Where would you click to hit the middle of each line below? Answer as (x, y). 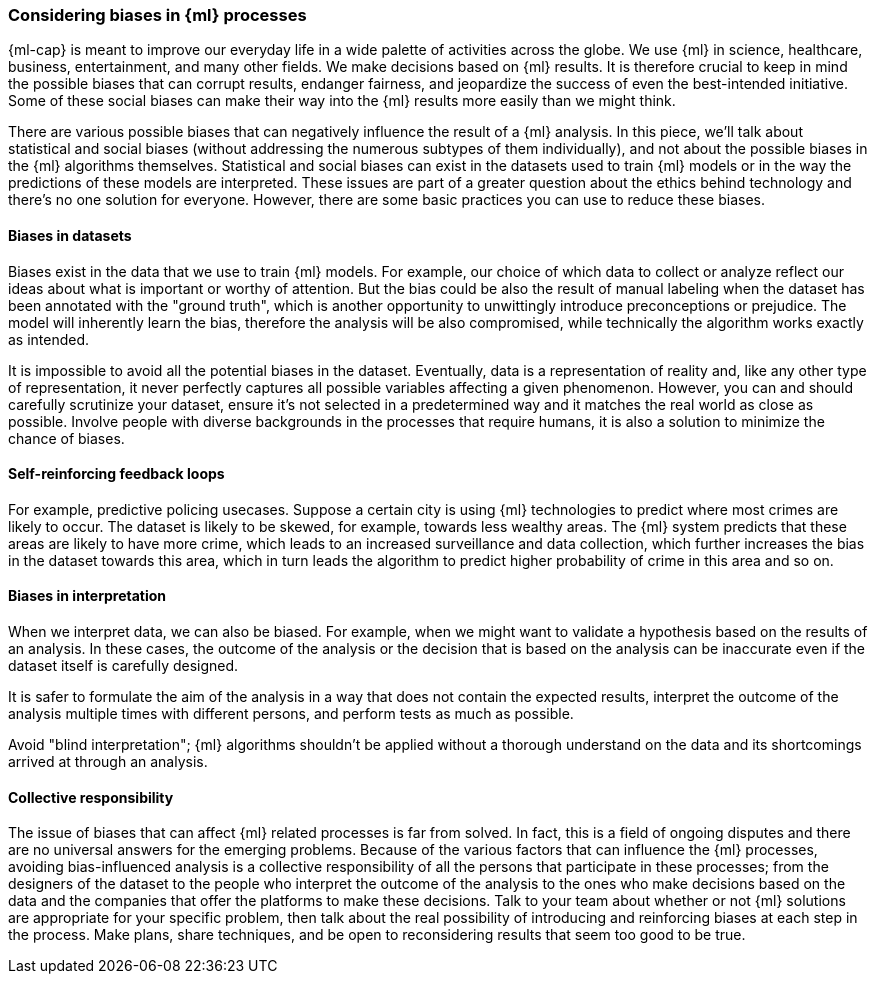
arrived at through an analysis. (108, 762)
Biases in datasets (70, 235)
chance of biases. (66, 438)
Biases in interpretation (87, 596)
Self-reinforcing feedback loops (116, 474)
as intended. (49, 339)
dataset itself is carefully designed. (123, 666)
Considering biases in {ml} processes (157, 15)
